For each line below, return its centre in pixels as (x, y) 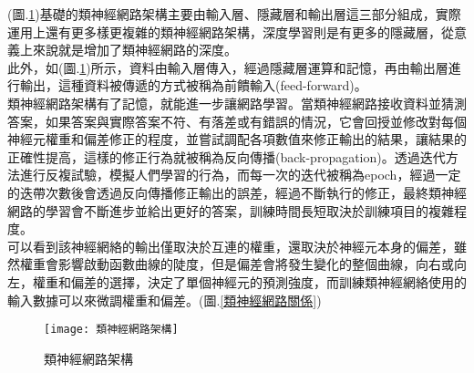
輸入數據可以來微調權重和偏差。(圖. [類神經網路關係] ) (165, 300)
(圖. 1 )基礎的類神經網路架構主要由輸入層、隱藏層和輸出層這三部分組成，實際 (234, 14)
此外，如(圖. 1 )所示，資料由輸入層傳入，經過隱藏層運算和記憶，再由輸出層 (228, 67)
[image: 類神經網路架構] (111, 330)
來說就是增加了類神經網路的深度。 (134, 50)
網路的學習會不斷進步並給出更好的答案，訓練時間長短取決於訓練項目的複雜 (231, 210)
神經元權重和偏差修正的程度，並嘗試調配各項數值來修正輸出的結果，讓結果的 (237, 139)
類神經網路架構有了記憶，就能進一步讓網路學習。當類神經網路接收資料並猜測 (237, 103)
